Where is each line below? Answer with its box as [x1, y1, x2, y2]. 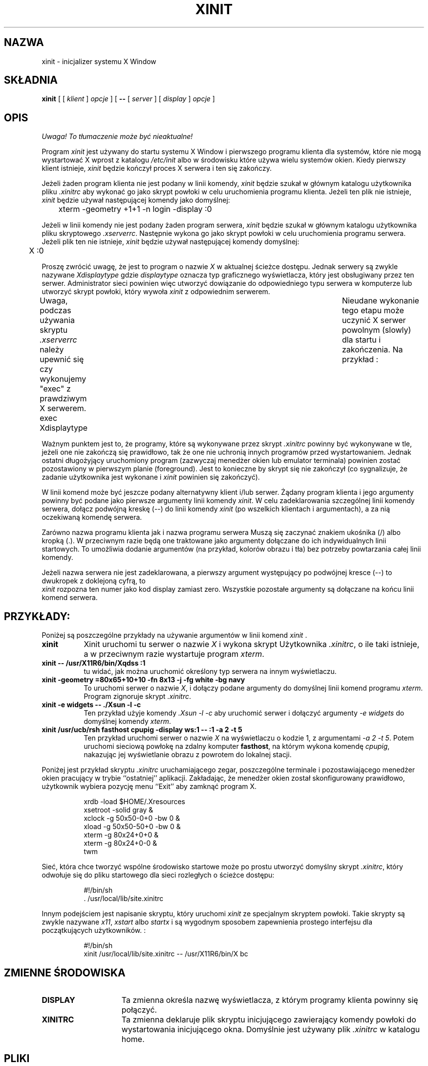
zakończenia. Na [342, 345, 403, 355]
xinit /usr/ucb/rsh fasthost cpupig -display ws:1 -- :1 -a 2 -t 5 [42, 725, 242, 734]
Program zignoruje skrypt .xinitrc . [84, 692, 192, 701]
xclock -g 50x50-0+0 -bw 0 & [84, 814, 180, 823]
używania [40, 315, 75, 325]
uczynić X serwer [342, 315, 406, 325]
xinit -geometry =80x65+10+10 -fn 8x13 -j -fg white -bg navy [42, 675, 245, 684]
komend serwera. [42, 593, 98, 602]
